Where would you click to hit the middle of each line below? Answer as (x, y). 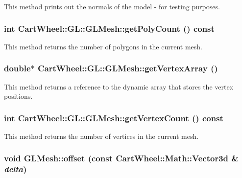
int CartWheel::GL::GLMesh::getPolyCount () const (109, 28)
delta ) (15, 169)
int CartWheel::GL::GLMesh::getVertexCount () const (114, 118)
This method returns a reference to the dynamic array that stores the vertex (119, 86)
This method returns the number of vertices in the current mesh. (101, 136)
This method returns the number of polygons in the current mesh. (103, 46)
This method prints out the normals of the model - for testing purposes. (112, 6)
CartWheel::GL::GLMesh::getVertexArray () (128, 68)
